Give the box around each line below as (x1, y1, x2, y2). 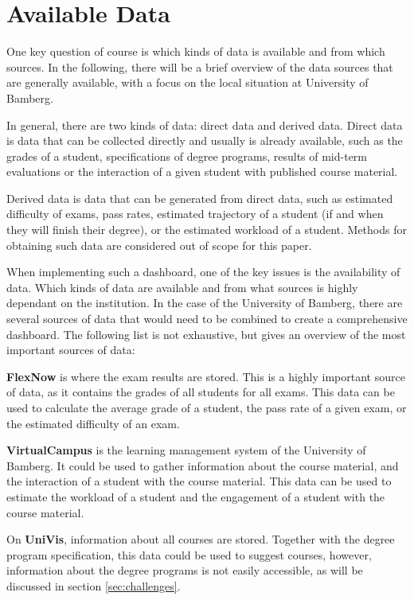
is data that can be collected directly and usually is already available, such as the (6, 132, 403, 149)
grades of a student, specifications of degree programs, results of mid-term (6, 147, 368, 164)
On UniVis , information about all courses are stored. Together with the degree (6, 531, 395, 547)
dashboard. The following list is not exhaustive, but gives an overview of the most (6, 325, 406, 342)
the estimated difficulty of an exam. (6, 415, 180, 431)
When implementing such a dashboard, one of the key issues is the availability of (6, 263, 400, 280)
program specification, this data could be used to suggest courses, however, (6, 546, 372, 563)
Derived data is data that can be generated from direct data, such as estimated (6, 189, 393, 206)
